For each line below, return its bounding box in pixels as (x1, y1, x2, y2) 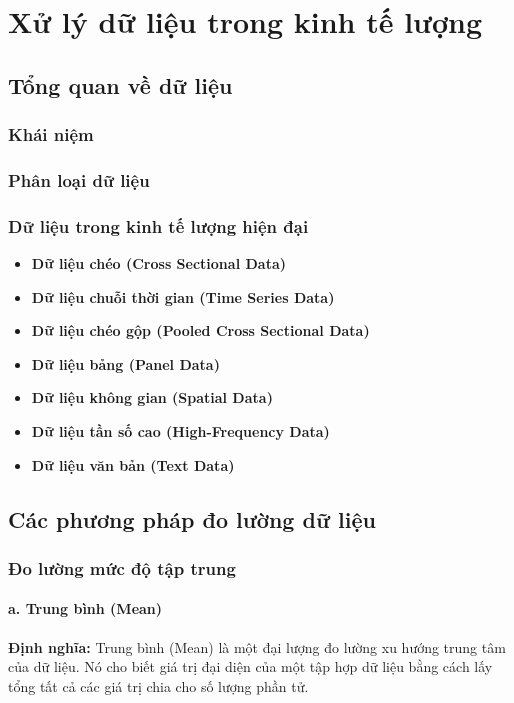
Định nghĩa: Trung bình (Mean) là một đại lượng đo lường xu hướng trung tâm (8, 636, 506, 657)
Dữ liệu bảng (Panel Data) (31, 353, 220, 374)
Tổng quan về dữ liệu (8, 69, 233, 100)
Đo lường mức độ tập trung (8, 555, 236, 580)
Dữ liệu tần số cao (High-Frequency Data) (31, 421, 330, 442)
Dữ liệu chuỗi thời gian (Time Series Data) (31, 286, 335, 307)
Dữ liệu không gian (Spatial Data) (31, 387, 273, 408)
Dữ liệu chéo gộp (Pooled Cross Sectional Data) (31, 320, 370, 341)
